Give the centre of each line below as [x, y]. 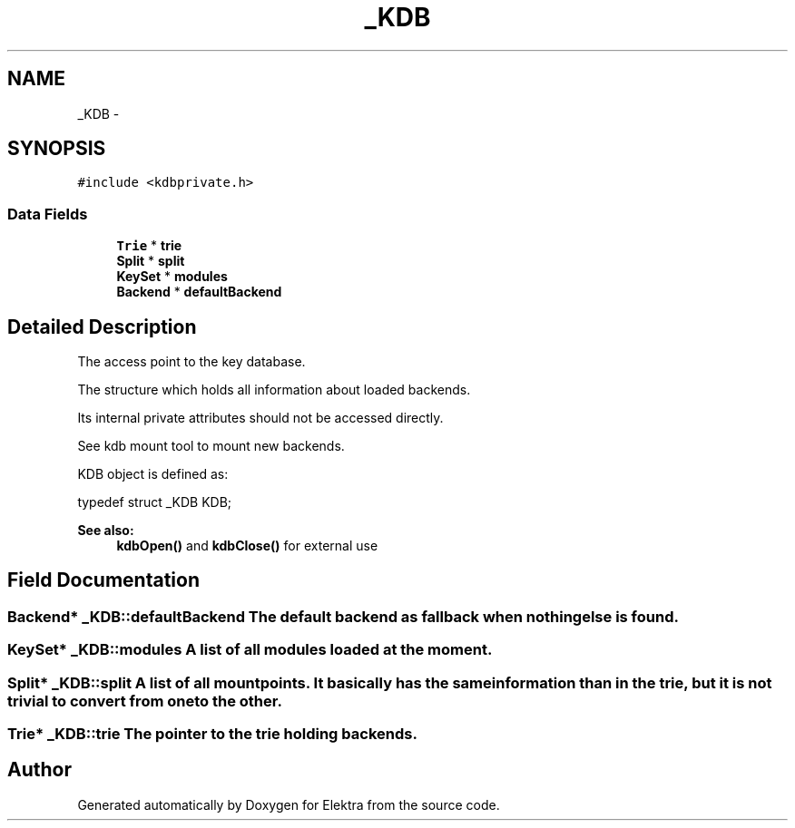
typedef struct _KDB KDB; [155, 502]
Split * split [151, 261]
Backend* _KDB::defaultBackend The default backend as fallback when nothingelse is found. [343, 616]
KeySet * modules [172, 277]
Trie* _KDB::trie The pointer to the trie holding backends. [212, 734]
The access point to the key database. [191, 362]
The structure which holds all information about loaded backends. [274, 390]
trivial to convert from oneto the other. [145, 701]
